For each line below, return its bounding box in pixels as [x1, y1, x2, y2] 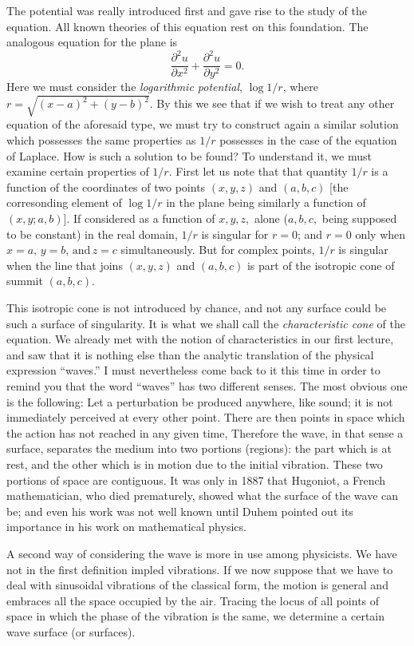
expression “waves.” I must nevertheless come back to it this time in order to [6, 362, 380, 378]
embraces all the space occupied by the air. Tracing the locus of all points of [6, 592, 380, 608]
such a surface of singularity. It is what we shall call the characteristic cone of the [6, 315, 405, 331]
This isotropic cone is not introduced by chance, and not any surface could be [6, 299, 387, 316]
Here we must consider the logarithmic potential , [6, 78, 242, 95]
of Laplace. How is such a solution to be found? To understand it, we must [6, 147, 372, 164]
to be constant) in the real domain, [6, 225, 178, 242]
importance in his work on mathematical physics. [6, 518, 246, 535]
